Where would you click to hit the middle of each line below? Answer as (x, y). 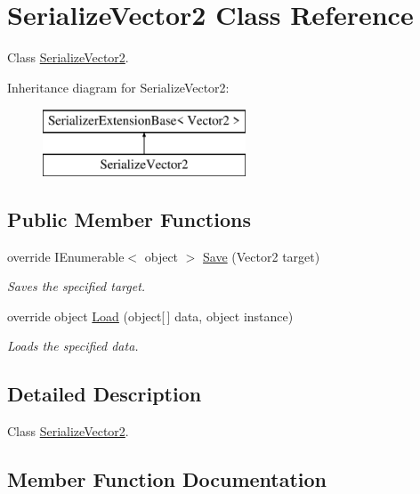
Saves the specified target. (77, 286)
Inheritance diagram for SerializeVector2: (118, 87)
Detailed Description (105, 394)
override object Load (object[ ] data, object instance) (150, 316)
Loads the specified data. (73, 346)
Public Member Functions (129, 219)
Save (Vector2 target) (262, 256)
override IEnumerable (66, 256)
